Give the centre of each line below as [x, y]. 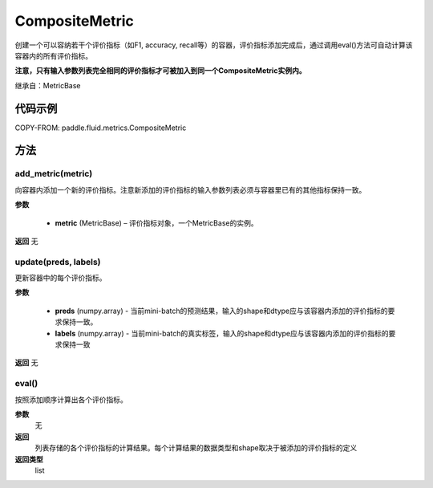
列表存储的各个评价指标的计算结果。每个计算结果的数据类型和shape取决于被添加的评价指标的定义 [196, 448]
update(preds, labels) [58, 262]
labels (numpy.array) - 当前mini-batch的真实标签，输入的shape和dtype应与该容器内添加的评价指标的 [222, 333]
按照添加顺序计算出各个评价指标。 [71, 399]
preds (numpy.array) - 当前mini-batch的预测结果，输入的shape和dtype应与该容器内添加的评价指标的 [221, 311]
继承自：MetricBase [48, 85]
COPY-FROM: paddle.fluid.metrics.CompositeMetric [101, 128]
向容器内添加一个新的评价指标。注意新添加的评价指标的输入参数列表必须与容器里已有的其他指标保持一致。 [190, 189]
